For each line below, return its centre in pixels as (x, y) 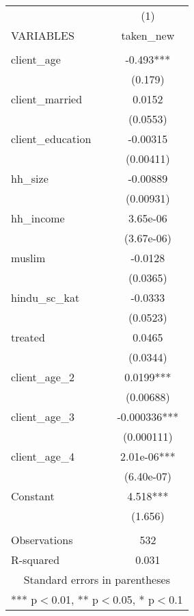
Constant (33, 496)
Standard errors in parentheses (97, 579)
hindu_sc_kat (45, 297)
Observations (42, 540)
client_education (51, 139)
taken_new (148, 35)
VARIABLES (43, 35)
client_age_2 (43, 377)
